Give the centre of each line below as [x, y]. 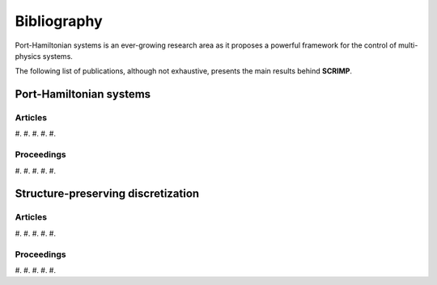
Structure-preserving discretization [107, 194]
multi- [408, 45]
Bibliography [59, 21]
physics [28, 56]
